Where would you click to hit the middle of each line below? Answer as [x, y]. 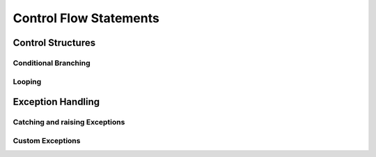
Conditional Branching [52, 63]
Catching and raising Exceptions [69, 122]
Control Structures [54, 43]
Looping [27, 81]
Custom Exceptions [47, 140]
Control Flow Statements [86, 18]
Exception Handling [56, 102]
